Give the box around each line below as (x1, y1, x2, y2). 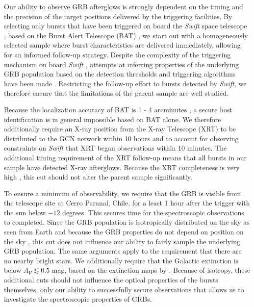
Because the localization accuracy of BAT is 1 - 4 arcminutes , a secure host (4, 104, 232, 114)
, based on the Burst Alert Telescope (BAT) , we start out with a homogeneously (4, 30, 248, 40)
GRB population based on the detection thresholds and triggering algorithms (4, 69, 236, 79)
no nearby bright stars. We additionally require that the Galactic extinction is (4, 255, 239, 265)
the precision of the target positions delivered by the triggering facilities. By (4, 11, 232, 21)
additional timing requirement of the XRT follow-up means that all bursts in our (4, 152, 247, 162)
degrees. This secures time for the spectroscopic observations (62, 207, 244, 217)
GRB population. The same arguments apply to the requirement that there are (4, 246, 242, 256)
